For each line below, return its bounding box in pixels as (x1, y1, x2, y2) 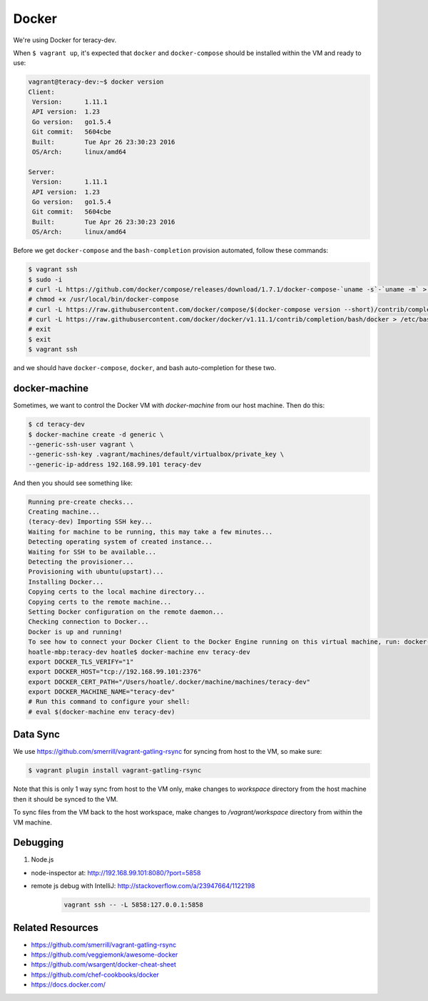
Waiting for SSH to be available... (28, 547, 157, 556)
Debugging (13, 837, 64, 849)
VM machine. (13, 818, 53, 827)
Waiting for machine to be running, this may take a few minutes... (28, 527, 273, 536)
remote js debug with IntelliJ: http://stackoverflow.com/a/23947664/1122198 (31, 882, 255, 890)
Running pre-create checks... (28, 497, 134, 506)
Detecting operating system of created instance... (28, 538, 213, 546)
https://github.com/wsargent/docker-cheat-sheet (31, 960, 176, 969)
